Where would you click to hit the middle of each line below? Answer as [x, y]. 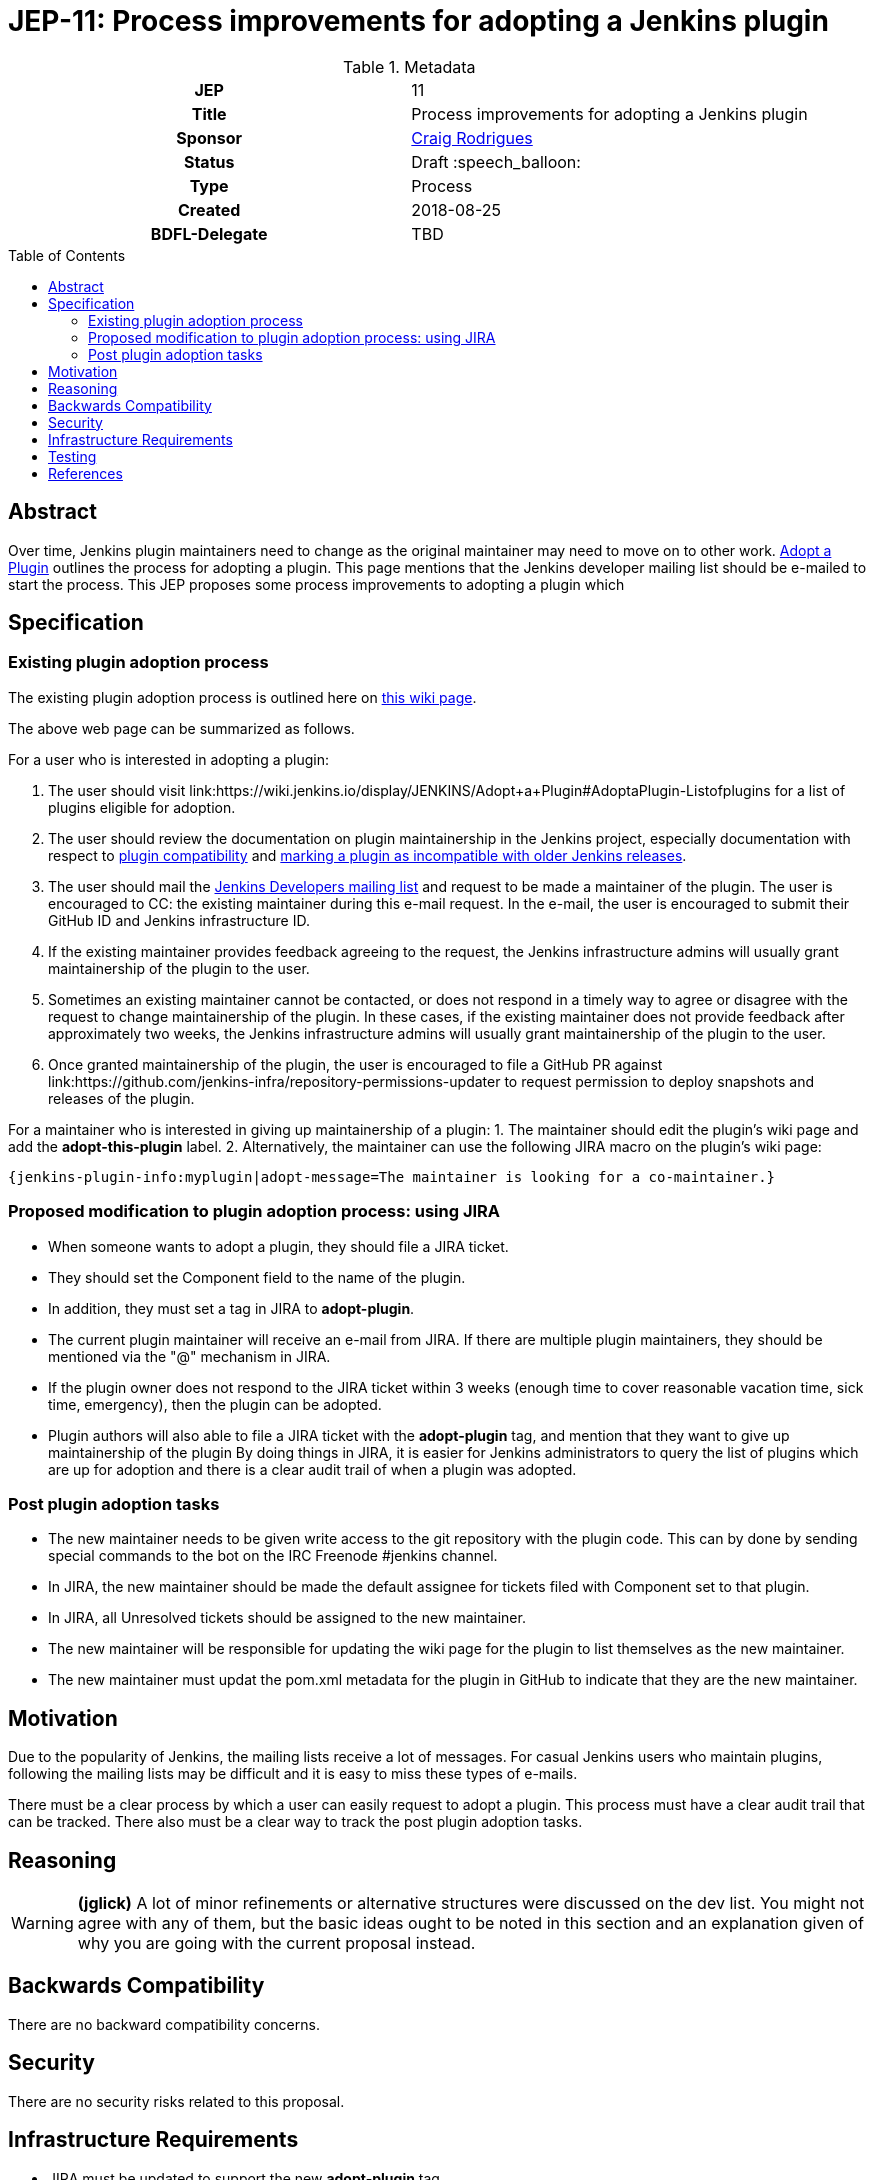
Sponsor [209, 137]
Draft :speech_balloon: [496, 161]
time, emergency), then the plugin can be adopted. [215, 1404]
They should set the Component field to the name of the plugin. [257, 1277]
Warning [42, 1923]
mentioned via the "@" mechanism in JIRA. [189, 1356]
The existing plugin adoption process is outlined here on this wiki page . [242, 697]
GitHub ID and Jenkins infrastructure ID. [179, 920]
